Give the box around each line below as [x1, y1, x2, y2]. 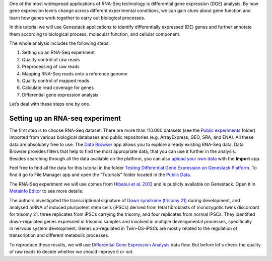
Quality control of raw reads [22, 56, 80, 62]
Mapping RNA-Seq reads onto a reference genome [22, 70, 128, 76]
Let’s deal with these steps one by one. [9, 101, 91, 107]
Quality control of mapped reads [22, 77, 89, 83]
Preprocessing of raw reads [22, 63, 80, 70]
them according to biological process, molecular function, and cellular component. [9, 31, 181, 37]
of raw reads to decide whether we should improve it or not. [9, 249, 134, 255]
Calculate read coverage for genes [22, 84, 94, 91]
